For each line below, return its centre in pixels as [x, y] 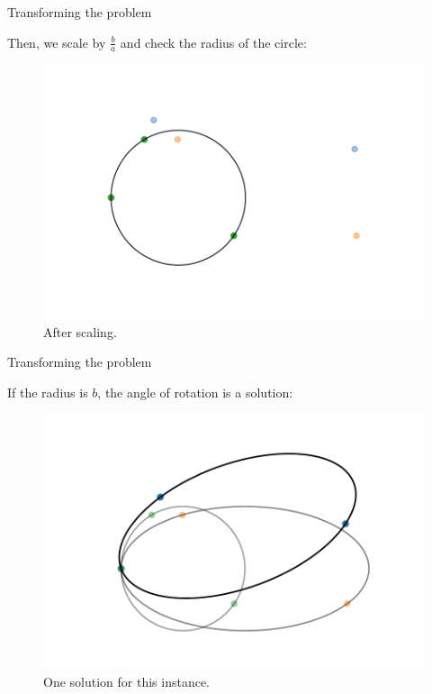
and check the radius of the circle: [213, 42]
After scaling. [80, 331]
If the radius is [48, 392]
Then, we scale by [57, 42]
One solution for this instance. [127, 681]
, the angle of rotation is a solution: [195, 392]
